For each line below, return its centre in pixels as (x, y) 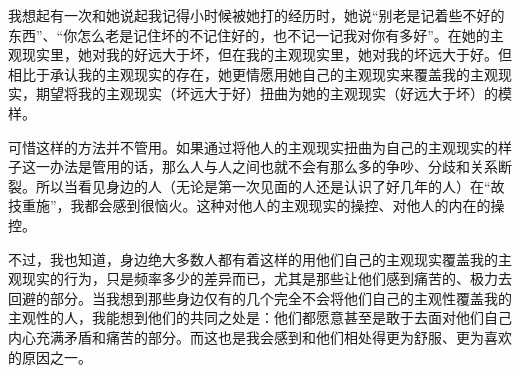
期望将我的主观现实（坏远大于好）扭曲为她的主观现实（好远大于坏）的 (266, 93)
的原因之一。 (50, 356)
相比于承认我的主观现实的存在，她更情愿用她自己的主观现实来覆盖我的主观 (253, 73)
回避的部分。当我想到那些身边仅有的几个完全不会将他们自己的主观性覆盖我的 (260, 297)
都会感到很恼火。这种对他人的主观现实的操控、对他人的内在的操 (294, 205)
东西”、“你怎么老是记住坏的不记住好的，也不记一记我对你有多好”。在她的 (249, 34)
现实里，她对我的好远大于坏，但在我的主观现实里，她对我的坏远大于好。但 (266, 54)
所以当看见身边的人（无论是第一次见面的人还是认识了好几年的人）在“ (263, 185)
